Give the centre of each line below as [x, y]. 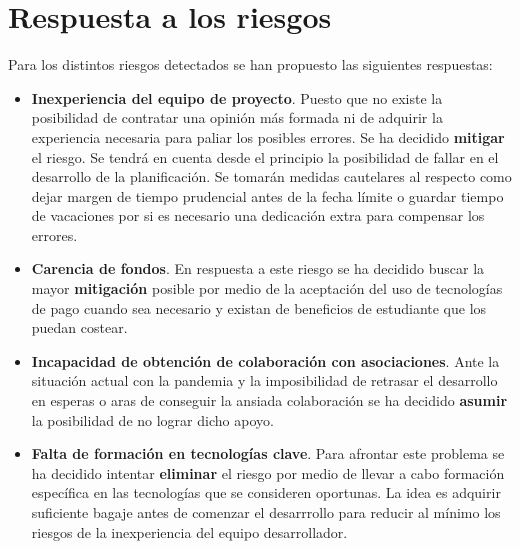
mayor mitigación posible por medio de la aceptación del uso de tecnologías [267, 288]
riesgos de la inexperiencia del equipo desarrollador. [189, 531]
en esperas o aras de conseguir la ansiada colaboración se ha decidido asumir [269, 400]
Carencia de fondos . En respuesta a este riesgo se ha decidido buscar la [258, 268]
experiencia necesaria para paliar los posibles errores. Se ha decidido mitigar [268, 136]
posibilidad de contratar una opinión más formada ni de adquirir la [237, 117]
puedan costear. [79, 327]
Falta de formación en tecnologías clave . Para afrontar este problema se [268, 453]
